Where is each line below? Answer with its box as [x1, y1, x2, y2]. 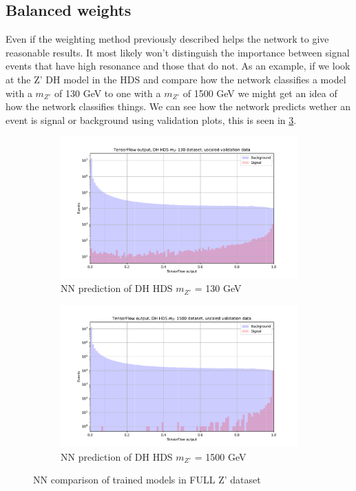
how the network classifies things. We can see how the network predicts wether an [6, 99, 351, 114]
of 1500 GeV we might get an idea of [182, 85, 337, 100]
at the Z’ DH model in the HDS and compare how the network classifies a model [6, 72, 346, 86]
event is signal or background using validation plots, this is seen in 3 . [6, 112, 297, 127]
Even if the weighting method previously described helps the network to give [6, 32, 329, 46]
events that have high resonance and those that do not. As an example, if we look [6, 59, 350, 73]
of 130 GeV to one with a [54, 85, 161, 100]
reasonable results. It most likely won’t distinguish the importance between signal [6, 45, 350, 59]
